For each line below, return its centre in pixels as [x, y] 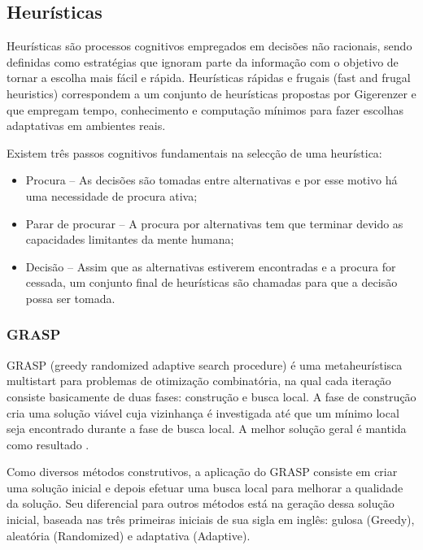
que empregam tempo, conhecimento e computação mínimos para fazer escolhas [205, 109]
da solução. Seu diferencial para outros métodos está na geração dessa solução [201, 503]
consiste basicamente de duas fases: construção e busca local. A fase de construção [211, 396]
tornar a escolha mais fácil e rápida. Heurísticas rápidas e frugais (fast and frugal [209, 78]
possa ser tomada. [70, 298]
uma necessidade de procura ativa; [111, 195]
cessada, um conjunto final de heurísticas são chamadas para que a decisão [211, 282]
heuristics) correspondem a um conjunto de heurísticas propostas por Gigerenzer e [211, 93]
